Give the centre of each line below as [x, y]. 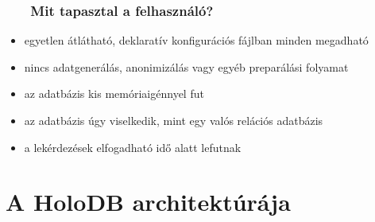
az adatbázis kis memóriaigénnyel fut [114, 93]
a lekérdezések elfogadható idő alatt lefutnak [133, 147]
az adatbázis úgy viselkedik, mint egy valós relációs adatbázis [174, 120]
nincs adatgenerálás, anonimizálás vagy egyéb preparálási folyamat [186, 66]
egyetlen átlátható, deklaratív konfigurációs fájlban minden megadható [196, 40]
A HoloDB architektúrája [148, 202]
